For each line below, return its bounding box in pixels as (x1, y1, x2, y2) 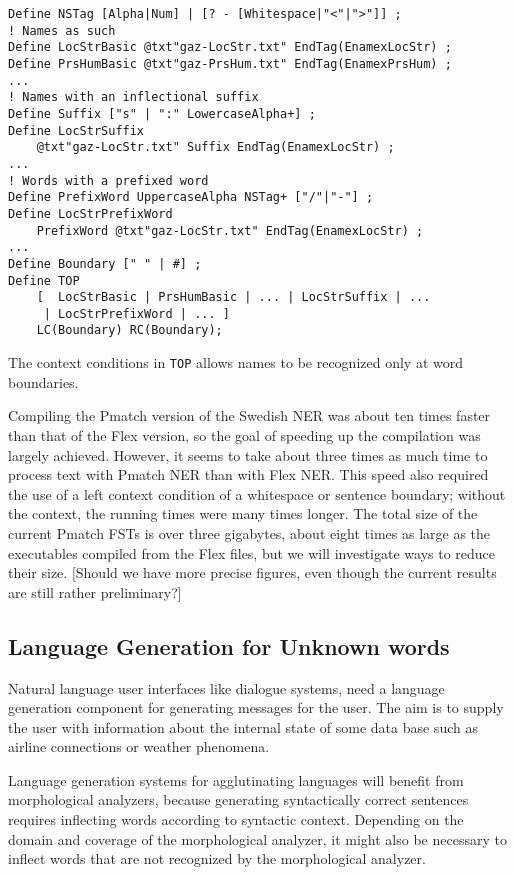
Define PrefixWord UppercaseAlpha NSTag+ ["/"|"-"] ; (8, 190, 374, 205)
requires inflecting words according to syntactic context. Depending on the (8, 809, 464, 830)
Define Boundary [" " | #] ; (8, 256, 202, 271)
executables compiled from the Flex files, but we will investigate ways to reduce (8, 542, 496, 563)
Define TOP (8, 273, 80, 288)
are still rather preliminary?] (8, 581, 182, 602)
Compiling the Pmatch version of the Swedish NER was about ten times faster (8, 405, 491, 426)
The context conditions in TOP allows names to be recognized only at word (8, 352, 463, 373)
